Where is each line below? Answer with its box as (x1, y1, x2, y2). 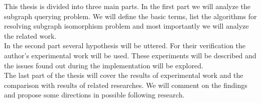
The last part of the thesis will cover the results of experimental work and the (4, 70, 243, 80)
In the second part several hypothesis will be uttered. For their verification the (4, 40, 246, 51)
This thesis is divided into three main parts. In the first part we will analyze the (4, 1, 250, 11)
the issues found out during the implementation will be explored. (4, 60, 204, 70)
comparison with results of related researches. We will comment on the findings (4, 79, 247, 90)
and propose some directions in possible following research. (4, 89, 185, 100)
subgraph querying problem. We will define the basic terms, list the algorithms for (4, 11, 257, 21)
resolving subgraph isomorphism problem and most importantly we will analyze (4, 21, 249, 31)
